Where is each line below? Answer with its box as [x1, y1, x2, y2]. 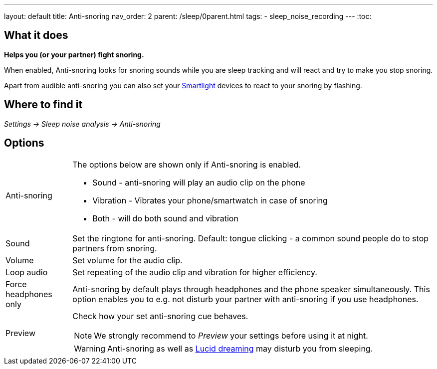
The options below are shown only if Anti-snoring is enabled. [72, 159, 301, 170]
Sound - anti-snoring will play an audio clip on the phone [92, 177, 305, 187]
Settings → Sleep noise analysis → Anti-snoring [4, 119, 161, 128]
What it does [4, 29, 68, 42]
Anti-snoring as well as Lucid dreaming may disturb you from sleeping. [107, 343, 373, 354]
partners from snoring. [72, 243, 157, 253]
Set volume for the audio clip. [72, 255, 183, 265]
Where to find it [4, 98, 83, 111]
